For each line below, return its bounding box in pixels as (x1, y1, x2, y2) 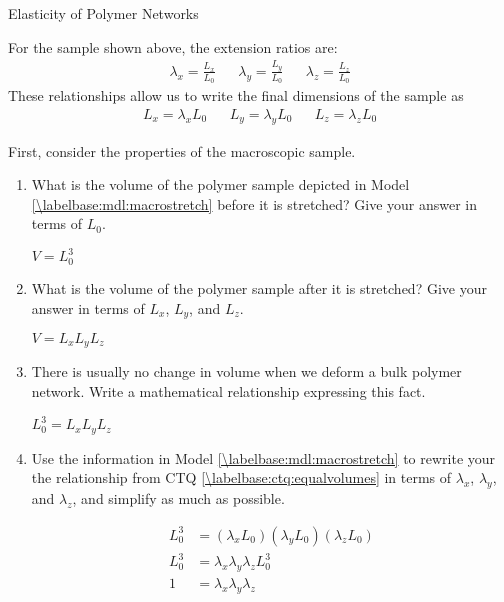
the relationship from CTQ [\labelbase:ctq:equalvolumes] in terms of (31, 467, 452, 488)
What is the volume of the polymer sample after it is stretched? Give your (31, 277, 487, 298)
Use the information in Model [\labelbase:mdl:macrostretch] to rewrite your (31, 447, 496, 468)
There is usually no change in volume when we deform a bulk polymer (31, 361, 462, 382)
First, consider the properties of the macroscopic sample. (8, 140, 356, 161)
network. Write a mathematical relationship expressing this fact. (31, 381, 426, 402)
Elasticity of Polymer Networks (8, 3, 199, 23)
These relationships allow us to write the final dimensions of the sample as (8, 85, 464, 106)
